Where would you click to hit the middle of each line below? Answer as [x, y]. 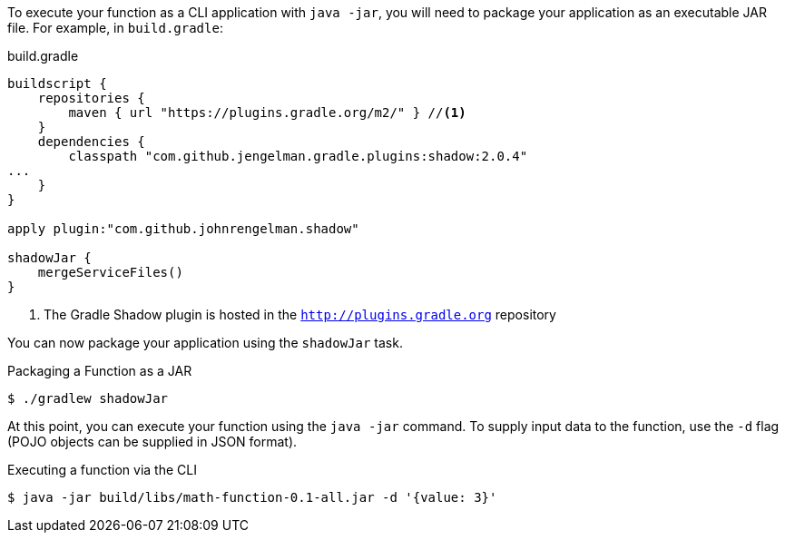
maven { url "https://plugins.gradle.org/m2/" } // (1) [267, 113]
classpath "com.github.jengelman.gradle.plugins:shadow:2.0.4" [298, 156]
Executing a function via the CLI [102, 470]
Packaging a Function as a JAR [100, 371]
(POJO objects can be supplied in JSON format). [152, 442]
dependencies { [91, 142]
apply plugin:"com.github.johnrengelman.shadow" [183, 229]
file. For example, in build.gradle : [115, 28]
